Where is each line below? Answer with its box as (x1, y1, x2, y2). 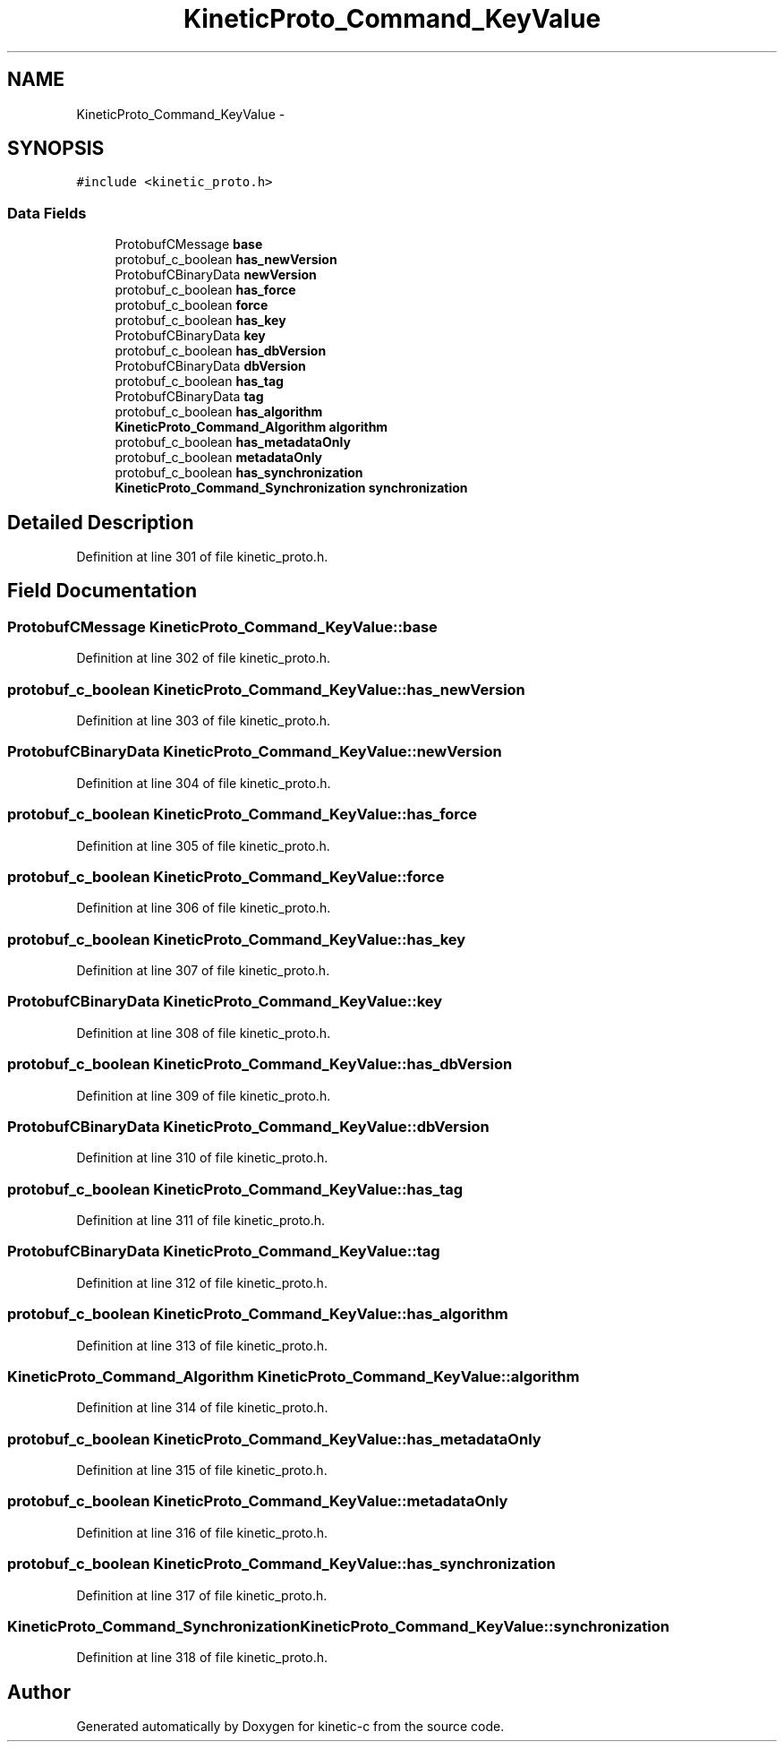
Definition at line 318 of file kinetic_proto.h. (76, 1650, 328, 1666)
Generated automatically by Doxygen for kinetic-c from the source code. (76, 1719, 505, 1735)
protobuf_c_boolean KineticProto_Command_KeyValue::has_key (7, 930, 466, 948)
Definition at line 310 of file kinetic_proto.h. (76, 1150, 328, 1166)
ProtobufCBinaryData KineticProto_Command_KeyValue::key (7, 992, 443, 1011)
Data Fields (7, 203, 87, 222)
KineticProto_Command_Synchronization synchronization (115, 480, 468, 496)
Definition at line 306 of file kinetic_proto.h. (76, 900, 331, 916)
